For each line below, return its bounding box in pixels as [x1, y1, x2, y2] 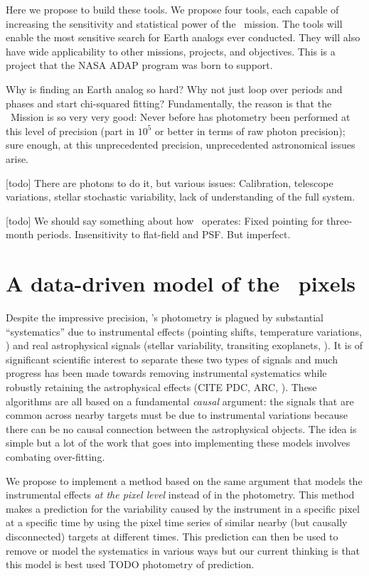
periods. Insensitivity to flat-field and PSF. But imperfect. [36, 227, 291, 242]
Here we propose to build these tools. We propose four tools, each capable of [6, 2, 339, 16]
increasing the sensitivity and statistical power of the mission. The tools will [6, 16, 343, 31]
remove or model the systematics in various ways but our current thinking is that [6, 543, 360, 558]
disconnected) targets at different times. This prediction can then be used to [6, 528, 338, 543]
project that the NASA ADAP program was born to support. [6, 58, 273, 73]
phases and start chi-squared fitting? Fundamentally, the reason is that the [6, 95, 332, 110]
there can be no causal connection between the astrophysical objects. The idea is [6, 421, 357, 436]
